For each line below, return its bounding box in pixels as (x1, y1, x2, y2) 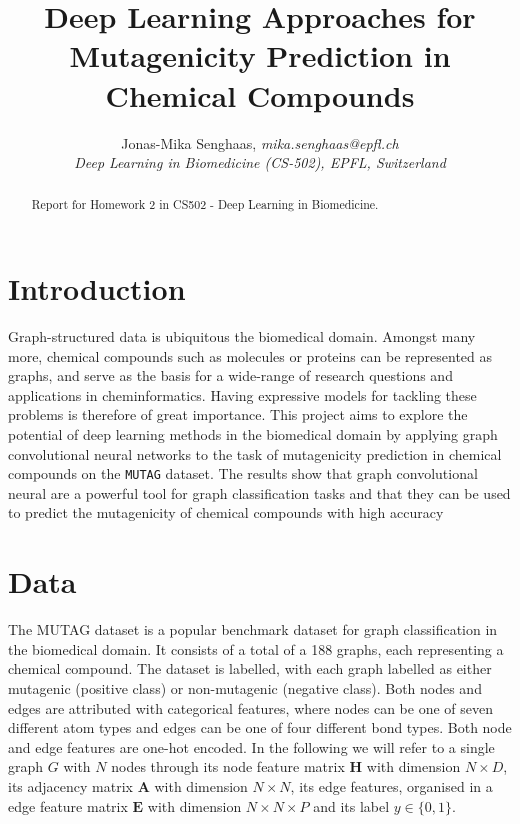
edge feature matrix (8, 795, 128, 816)
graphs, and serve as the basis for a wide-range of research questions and (8, 365, 453, 386)
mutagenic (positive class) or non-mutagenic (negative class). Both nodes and (8, 677, 482, 698)
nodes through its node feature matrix (111, 756, 345, 777)
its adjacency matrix (8, 775, 133, 796)
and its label (313, 795, 390, 816)
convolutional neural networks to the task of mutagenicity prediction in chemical (8, 443, 502, 464)
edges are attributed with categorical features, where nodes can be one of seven (8, 697, 494, 718)
